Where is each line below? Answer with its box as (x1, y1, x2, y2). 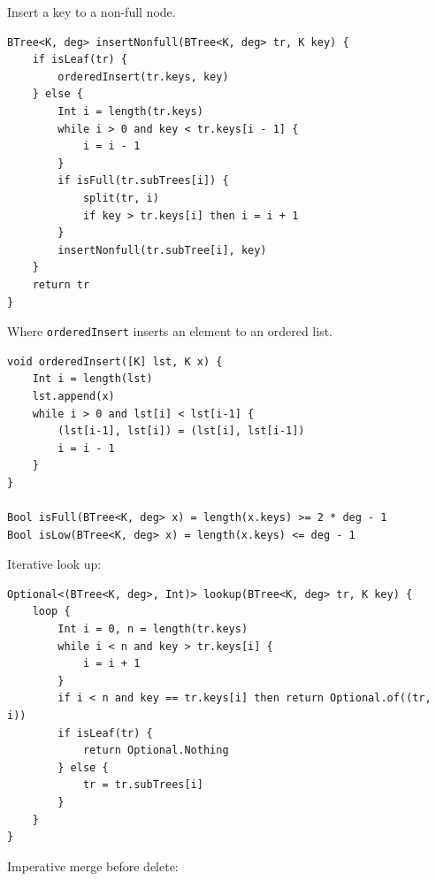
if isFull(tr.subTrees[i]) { (57, 174, 229, 188)
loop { (32, 605, 71, 618)
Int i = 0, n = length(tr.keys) (57, 623, 249, 636)
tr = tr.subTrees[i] (82, 778, 203, 792)
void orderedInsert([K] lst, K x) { (7, 355, 223, 368)
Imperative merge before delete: (7, 856, 179, 875)
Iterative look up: (7, 555, 102, 573)
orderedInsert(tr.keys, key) (57, 70, 229, 83)
